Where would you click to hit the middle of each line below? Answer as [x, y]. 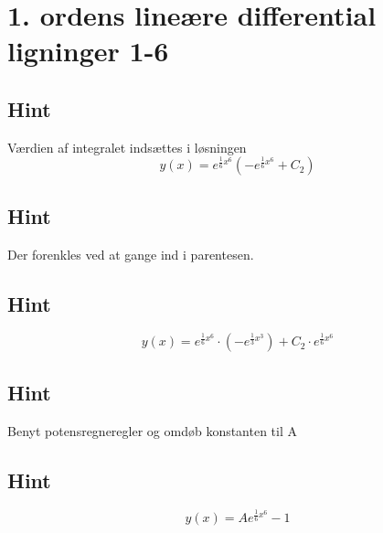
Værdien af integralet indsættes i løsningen [127, 147]
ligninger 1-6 [88, 51]
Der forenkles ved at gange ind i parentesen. [131, 254]
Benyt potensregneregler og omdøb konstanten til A [153, 430]
